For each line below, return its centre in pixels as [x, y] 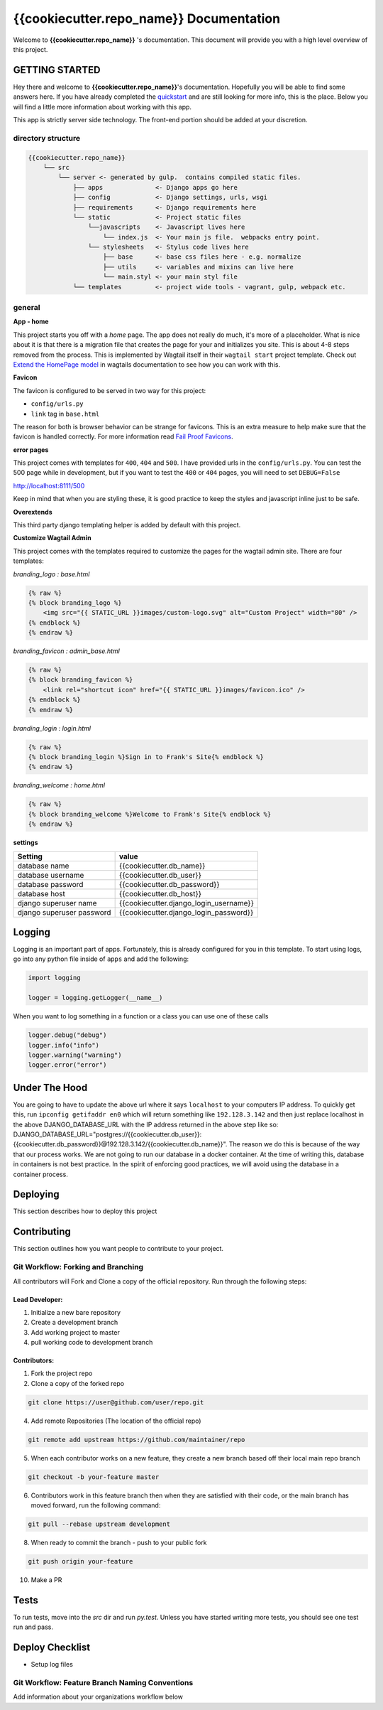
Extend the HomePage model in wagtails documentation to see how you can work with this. [146, 364]
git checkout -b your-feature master [94, 1477]
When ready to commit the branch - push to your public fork [119, 1543]
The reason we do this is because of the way [294, 1144]
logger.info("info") [63, 1045]
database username [51, 875]
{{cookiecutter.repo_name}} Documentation [146, 18]
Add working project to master [75, 1332]
